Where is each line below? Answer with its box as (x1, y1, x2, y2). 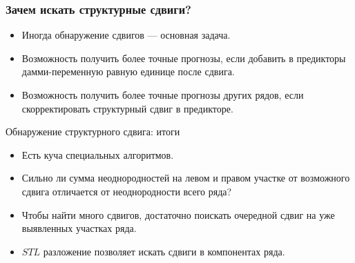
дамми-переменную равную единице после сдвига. (21, 64, 235, 79)
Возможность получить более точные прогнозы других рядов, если (21, 88, 304, 101)
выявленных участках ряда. (21, 221, 137, 235)
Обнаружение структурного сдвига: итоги (6, 124, 180, 139)
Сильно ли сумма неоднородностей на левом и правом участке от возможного (21, 171, 350, 185)
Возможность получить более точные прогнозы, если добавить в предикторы (21, 50, 346, 65)
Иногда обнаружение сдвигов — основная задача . (21, 28, 231, 42)
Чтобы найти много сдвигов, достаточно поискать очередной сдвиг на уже (21, 207, 335, 222)
